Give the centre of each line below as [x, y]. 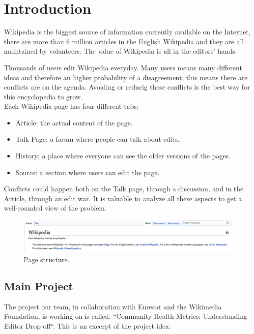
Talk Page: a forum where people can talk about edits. [98, 139]
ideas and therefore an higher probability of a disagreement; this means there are [126, 77]
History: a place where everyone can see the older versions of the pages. [123, 156]
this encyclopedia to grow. [43, 96]
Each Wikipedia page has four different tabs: [71, 106]
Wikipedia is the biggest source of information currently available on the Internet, [127, 32]
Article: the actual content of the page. [74, 122]
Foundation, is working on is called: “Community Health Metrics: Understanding [126, 316]
